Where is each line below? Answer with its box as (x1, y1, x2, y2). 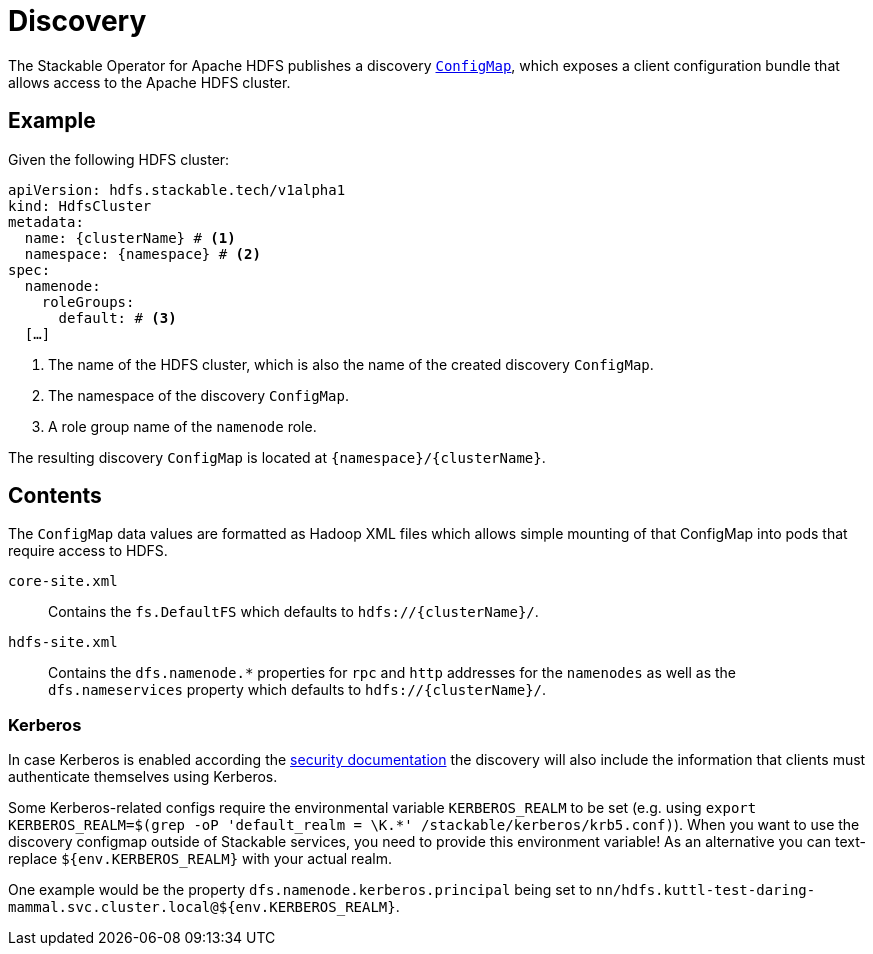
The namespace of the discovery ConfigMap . (48, 386, 349, 404)
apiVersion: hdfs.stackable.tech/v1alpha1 (8, 181, 346, 198)
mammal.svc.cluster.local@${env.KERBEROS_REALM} (8, 899, 396, 916)
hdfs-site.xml (8, 634, 118, 651)
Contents (8, 483, 102, 509)
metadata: (8, 213, 84, 230)
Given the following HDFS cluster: (8, 150, 230, 168)
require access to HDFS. (8, 542, 168, 560)
